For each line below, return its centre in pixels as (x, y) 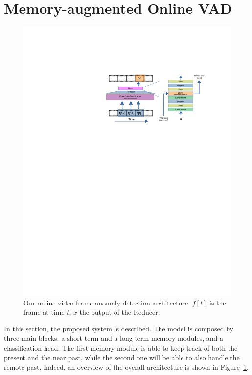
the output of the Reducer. (120, 312)
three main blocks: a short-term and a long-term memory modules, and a (114, 338)
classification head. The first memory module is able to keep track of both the (121, 347)
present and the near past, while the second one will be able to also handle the (122, 357)
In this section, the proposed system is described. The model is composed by (119, 328)
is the (218, 302)
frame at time (44, 312)
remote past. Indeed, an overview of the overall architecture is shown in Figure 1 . (126, 367)
